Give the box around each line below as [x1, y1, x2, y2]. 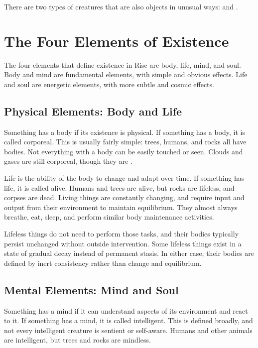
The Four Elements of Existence [4, 30, 229, 51]
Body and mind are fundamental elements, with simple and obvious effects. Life [4, 69, 248, 80]
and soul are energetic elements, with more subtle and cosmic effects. [4, 79, 214, 89]
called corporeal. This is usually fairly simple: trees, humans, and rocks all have [4, 136, 247, 147]
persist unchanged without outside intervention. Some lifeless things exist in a [4, 238, 242, 248]
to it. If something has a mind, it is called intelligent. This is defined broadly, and [4, 315, 253, 326]
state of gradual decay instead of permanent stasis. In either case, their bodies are [4, 248, 254, 258]
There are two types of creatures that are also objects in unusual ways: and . [4, 1, 238, 11]
